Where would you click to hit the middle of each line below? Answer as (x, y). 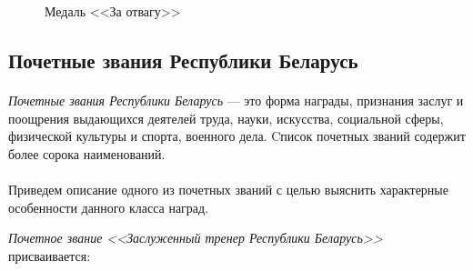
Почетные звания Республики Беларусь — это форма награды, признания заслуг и (236, 100)
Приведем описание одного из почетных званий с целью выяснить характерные (228, 189)
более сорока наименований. (87, 153)
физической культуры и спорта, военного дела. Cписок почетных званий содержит (237, 136)
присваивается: (50, 255)
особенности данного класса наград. (109, 207)
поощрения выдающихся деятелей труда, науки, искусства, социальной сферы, (226, 118)
